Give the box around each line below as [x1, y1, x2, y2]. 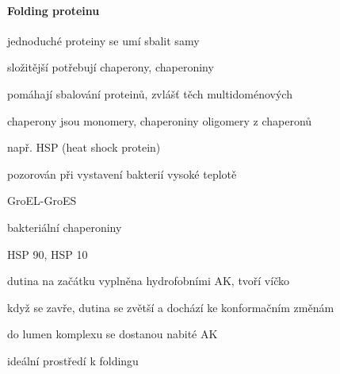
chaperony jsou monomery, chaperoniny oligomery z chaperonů [7, 112, 312, 129]
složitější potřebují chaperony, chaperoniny [7, 59, 214, 75]
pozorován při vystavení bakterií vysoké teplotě [7, 165, 237, 182]
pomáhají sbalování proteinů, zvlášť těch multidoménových [7, 85, 292, 102]
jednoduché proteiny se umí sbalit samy [7, 32, 200, 48]
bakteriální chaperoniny [7, 218, 122, 235]
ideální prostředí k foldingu [7, 352, 139, 368]
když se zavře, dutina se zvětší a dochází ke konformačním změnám [7, 299, 334, 315]
